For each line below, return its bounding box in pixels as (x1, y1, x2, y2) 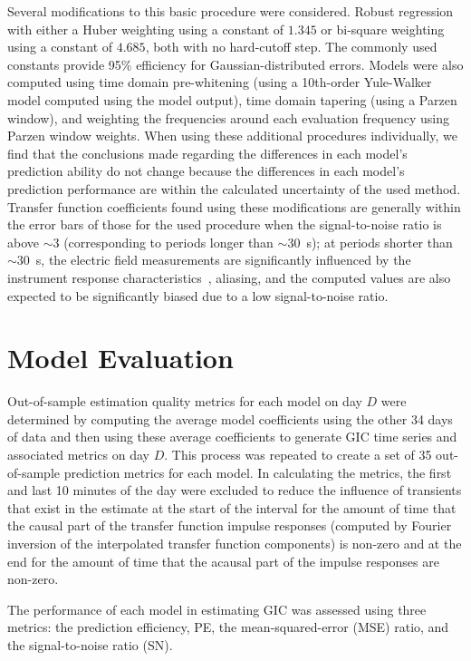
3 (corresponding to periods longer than (53, 232, 274, 251)
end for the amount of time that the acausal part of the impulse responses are (7, 551, 439, 570)
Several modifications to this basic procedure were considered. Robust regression (7, 2, 454, 20)
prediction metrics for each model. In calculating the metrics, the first (63, 462, 452, 481)
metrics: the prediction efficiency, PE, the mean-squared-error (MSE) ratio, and (7, 617, 449, 637)
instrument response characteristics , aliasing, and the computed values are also (7, 267, 451, 287)
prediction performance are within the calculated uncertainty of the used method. (7, 179, 461, 198)
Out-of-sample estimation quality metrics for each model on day (7, 392, 362, 411)
